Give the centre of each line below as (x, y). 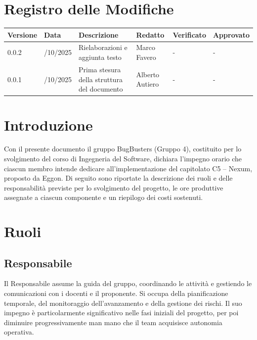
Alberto (148, 74)
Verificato (189, 34)
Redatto (150, 34)
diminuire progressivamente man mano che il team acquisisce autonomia (113, 322)
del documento (101, 89)
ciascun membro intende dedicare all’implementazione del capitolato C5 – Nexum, (128, 168)
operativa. (19, 332)
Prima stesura (100, 69)
